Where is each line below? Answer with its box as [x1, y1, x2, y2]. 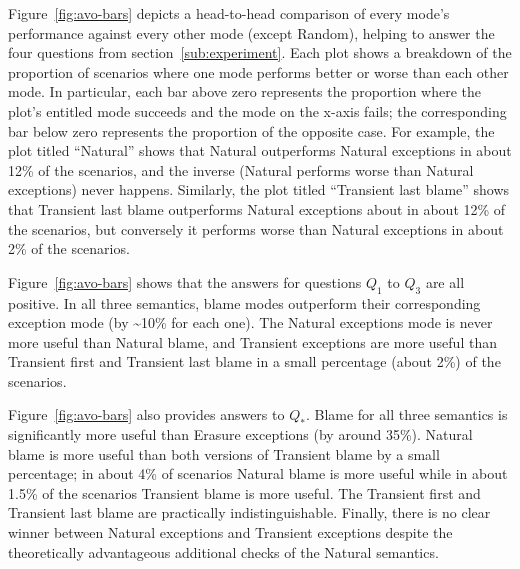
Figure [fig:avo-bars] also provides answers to [8, 404, 285, 425]
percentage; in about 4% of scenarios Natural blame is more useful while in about [8, 463, 508, 484]
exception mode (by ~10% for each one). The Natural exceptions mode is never [8, 312, 493, 333]
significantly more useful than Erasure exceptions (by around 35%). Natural [8, 424, 473, 445]
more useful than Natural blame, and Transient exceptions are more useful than [8, 331, 497, 352]
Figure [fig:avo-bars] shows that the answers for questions [8, 271, 362, 292]
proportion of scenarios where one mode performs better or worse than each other [8, 61, 509, 82]
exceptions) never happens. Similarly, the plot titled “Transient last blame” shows [8, 179, 510, 200]
